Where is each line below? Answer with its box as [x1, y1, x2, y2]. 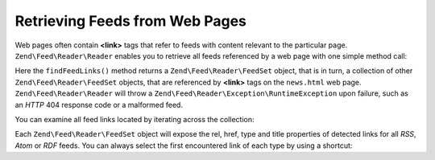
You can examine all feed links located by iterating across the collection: [14, 114, 255, 124]
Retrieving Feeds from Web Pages [14, 12, 247, 30]
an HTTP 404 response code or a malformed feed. [14, 100, 183, 109]
